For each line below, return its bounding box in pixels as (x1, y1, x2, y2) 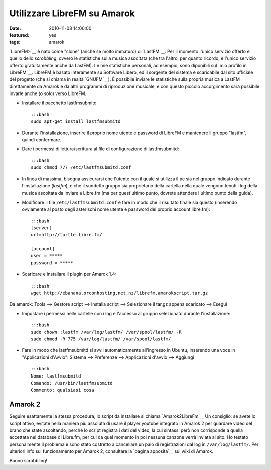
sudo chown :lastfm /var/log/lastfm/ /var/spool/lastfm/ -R (31, 329, 182, 335)
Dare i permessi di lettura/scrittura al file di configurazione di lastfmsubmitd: (22, 146, 179, 152)
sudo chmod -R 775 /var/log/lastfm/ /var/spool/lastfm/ (31, 336, 171, 342)
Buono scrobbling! (9, 457, 48, 463)
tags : (9, 39, 21, 45)
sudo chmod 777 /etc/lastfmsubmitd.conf (31, 165, 131, 170)
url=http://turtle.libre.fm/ (31, 232, 102, 238)
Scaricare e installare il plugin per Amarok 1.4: (22, 271, 117, 277)
